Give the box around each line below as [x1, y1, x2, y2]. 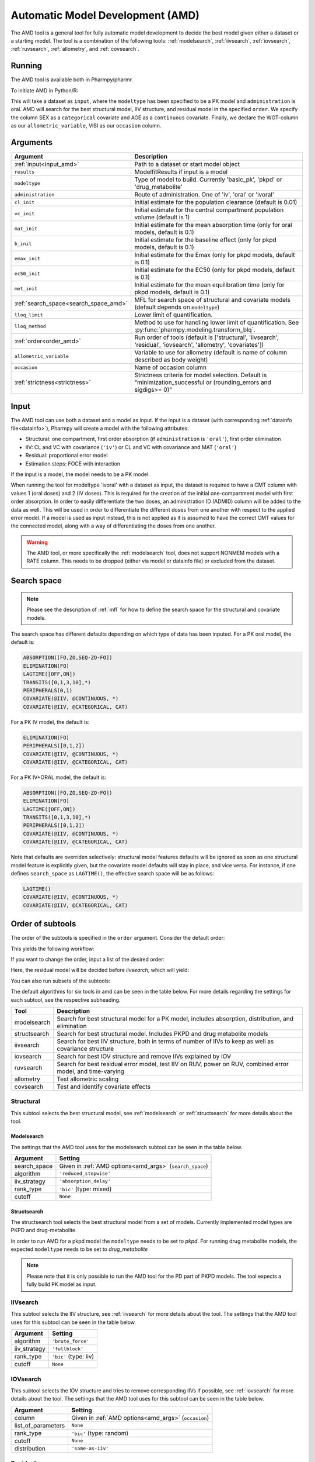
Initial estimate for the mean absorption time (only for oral [134, 221, 292, 229]
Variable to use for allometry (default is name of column [134, 349, 288, 357]
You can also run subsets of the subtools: [10, 977, 111, 984]
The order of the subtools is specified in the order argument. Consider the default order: [10, 935, 225, 942]
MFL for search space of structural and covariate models [134, 296, 291, 304]
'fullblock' [51, 1346, 84, 1352]
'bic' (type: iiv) [51, 1353, 94, 1361]
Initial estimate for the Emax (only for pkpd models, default [134, 251, 295, 259]
